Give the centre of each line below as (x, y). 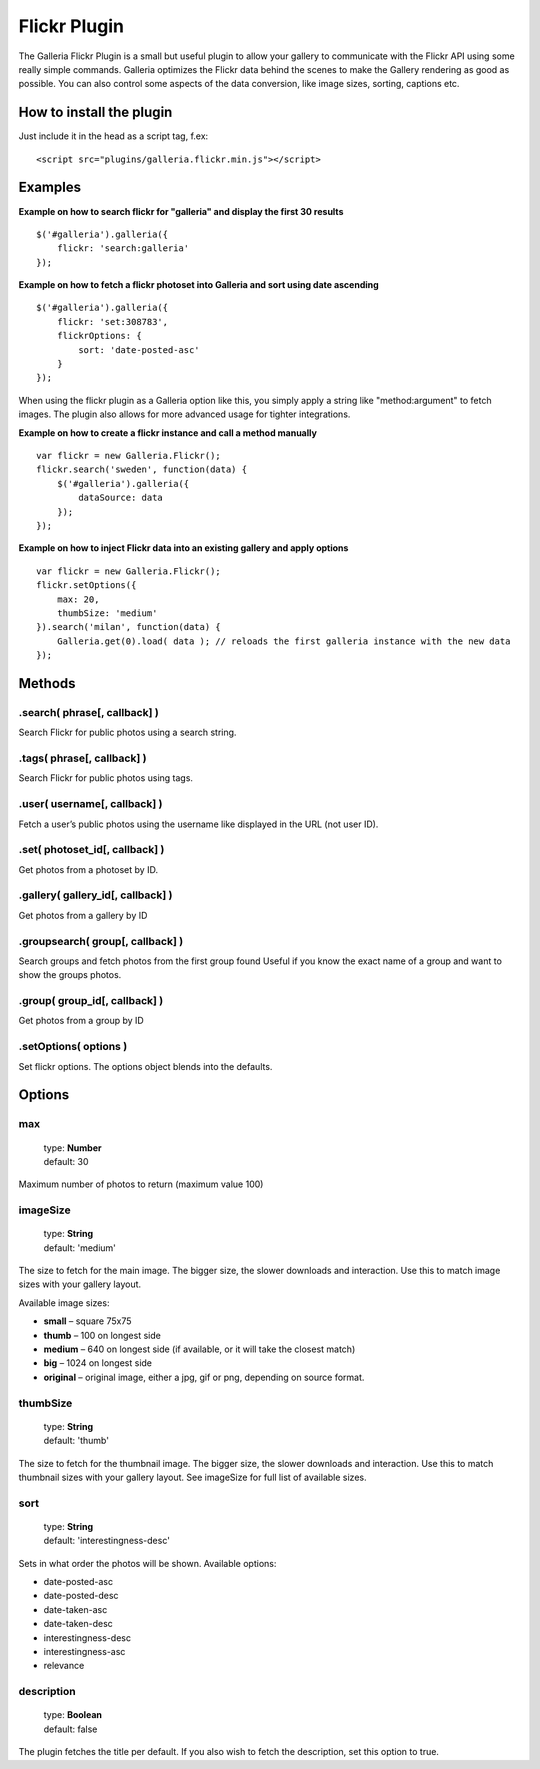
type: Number (72, 1147)
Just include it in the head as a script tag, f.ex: (113, 136)
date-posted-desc (81, 1596)
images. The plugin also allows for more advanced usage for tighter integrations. (184, 414)
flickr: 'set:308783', (112, 321)
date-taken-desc (78, 1624)
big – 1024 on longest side (98, 1363)
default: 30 (66, 1161)
